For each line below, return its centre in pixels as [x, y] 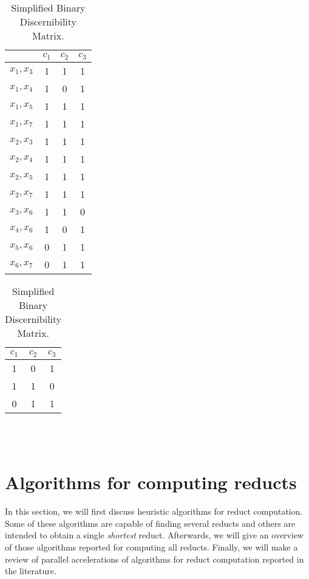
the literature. [31, 571]
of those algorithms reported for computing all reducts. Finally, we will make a [151, 547]
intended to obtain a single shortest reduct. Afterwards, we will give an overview [154, 535]
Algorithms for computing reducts [151, 482]
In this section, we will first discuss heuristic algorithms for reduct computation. [154, 511]
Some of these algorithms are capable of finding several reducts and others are [150, 523]
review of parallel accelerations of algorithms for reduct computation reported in [154, 559]
